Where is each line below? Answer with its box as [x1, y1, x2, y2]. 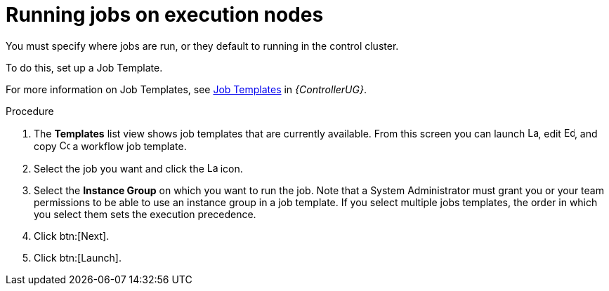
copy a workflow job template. [34, 140, 187, 152]
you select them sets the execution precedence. [34, 208, 256, 220]
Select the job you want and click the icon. [34, 162, 243, 175]
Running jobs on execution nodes [6, 3, 324, 27]
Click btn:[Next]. [34, 229, 110, 242]
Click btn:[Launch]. [34, 251, 122, 264]
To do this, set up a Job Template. [6, 61, 163, 74]
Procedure [6, 104, 54, 117]
